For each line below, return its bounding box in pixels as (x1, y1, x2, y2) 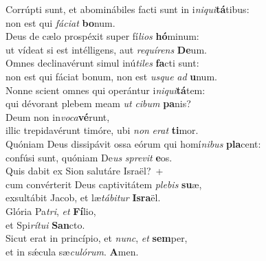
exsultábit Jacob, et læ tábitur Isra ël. (5, 190, 161, 205)
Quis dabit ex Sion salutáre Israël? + (5, 163, 164, 178)
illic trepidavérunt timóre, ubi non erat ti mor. (5, 123, 199, 137)
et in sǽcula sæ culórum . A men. (5, 244, 139, 258)
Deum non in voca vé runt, (5, 109, 110, 124)
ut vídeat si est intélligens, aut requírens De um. (5, 42, 207, 56)
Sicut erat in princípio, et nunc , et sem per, (5, 231, 188, 245)
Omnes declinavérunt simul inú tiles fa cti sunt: (5, 56, 199, 70)
